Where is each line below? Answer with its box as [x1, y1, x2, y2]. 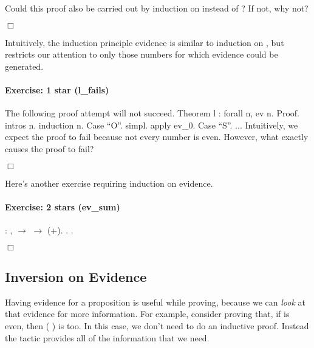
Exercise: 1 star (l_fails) [5, 83, 109, 96]
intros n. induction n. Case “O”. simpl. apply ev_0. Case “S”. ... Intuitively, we [5, 118, 298, 131]
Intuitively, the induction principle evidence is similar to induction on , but [5, 36, 284, 49]
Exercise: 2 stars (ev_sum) [5, 200, 120, 213]
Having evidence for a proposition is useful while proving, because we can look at [5, 295, 305, 308]
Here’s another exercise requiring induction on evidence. [5, 176, 213, 189]
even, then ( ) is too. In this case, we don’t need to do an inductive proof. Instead [5, 319, 309, 332]
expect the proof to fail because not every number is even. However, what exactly [5, 130, 309, 143]
